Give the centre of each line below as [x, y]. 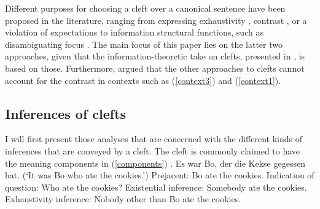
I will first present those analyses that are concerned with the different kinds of [154, 139]
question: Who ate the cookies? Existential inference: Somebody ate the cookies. [156, 187]
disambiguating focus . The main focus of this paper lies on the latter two [144, 44]
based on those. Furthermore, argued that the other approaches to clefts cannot [155, 68]
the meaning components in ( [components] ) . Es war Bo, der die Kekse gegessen [155, 163]
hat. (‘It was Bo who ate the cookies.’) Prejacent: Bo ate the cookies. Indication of [160, 175]
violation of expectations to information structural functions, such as [134, 32]
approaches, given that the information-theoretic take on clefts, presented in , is [155, 56]
